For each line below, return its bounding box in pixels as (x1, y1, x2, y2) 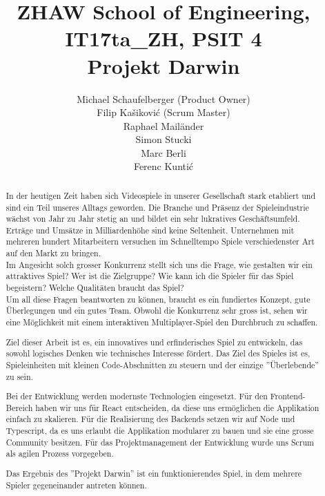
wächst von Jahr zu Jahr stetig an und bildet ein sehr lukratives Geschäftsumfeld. (6, 213, 300, 225)
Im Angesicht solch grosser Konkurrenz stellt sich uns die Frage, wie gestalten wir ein (6, 258, 313, 270)
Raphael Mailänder (123, 118, 204, 133)
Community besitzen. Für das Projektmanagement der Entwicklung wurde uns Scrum (6, 436, 314, 448)
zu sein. (6, 370, 33, 382)
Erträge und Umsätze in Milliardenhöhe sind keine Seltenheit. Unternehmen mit (6, 224, 295, 236)
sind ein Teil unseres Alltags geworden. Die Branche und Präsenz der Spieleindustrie (6, 201, 309, 213)
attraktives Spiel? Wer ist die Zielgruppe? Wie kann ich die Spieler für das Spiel (6, 270, 294, 282)
